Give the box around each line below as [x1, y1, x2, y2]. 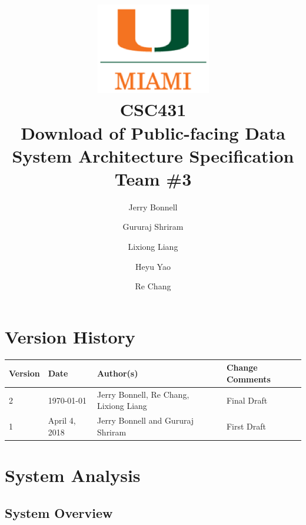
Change [226, 361, 258, 374]
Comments [226, 372, 271, 385]
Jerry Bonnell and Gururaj [97, 414, 194, 427]
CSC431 [119, 97, 187, 121]
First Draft [226, 420, 267, 432]
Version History [5, 324, 135, 348]
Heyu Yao [135, 260, 171, 272]
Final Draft [226, 394, 268, 406]
